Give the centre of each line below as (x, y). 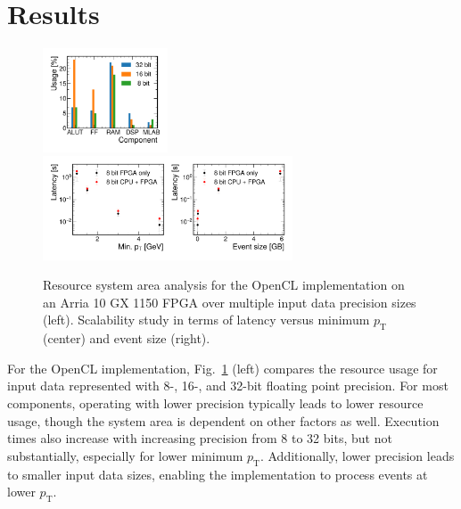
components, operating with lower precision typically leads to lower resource (215, 403)
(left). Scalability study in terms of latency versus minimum (206, 320)
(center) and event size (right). (127, 338)
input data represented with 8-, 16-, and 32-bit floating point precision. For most (228, 386)
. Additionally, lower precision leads (357, 455)
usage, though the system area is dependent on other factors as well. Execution (223, 420)
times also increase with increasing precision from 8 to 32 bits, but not (200, 438)
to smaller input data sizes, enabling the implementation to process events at (218, 474)
